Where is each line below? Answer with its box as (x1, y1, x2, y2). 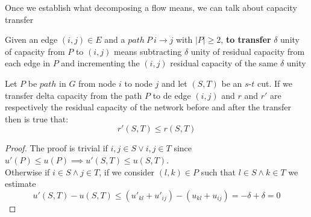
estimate (5, 177, 36, 190)
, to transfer (221, 33, 271, 46)
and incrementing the (61, 57, 140, 69)
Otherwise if (5, 165, 50, 178)
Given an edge (5, 33, 58, 46)
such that (201, 165, 236, 178)
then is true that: (5, 112, 69, 125)
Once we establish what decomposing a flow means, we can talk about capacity (5, 1, 297, 13)
